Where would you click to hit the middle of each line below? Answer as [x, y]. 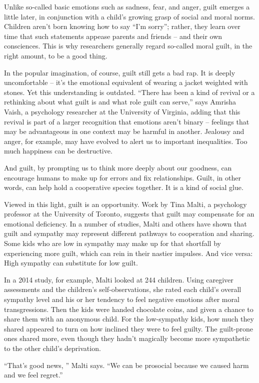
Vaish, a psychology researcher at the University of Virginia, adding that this [122, 111]
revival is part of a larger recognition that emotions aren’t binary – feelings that [127, 121]
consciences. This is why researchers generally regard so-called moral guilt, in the [128, 46]
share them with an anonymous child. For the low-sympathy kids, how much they [129, 319]
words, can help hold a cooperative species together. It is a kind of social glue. [124, 187]
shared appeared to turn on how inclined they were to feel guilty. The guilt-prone [129, 328]
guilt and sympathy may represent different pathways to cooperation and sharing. [129, 233]
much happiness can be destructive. [58, 151]
